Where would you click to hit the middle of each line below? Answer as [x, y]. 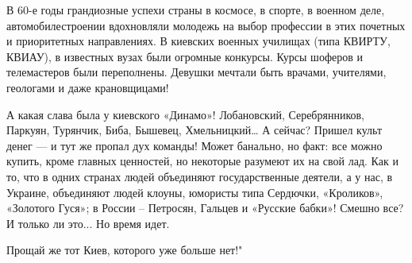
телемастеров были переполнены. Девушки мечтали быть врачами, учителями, [196, 72]
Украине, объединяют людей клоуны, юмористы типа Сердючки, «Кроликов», [195, 192]
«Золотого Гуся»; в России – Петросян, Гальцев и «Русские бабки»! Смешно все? [205, 208]
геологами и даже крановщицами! [88, 87]
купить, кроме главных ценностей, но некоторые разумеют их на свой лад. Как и [202, 161]
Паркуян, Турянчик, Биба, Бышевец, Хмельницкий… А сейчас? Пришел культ [194, 130]
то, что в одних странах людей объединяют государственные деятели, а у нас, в [200, 176]
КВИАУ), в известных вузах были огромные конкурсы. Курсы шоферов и [185, 56]
